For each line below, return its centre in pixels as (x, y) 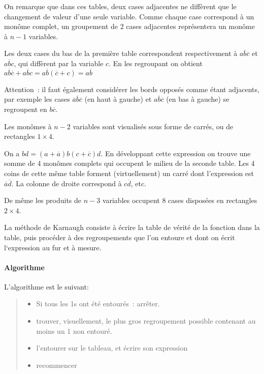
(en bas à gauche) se (198, 99)
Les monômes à (28, 126)
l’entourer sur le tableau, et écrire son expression (112, 348)
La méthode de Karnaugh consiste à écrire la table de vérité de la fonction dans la (132, 227)
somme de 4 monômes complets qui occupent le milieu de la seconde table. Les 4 (129, 163)
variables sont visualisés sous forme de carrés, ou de (153, 126)
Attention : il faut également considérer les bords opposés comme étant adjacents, (132, 89)
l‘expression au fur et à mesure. (53, 247)
